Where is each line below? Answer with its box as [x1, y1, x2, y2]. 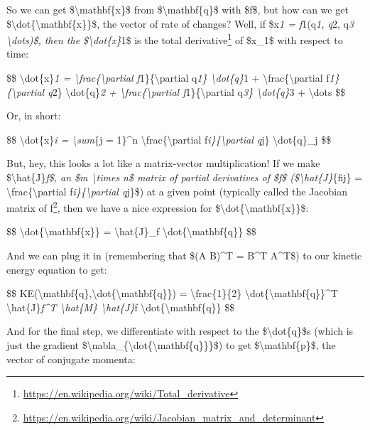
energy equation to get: [6, 262, 107, 276]
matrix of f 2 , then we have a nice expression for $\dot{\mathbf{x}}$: [6, 198, 309, 215]
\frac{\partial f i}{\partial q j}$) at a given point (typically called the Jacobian [6, 183, 347, 198]
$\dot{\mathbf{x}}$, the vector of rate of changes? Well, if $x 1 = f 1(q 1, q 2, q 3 [6, 16, 354, 31]
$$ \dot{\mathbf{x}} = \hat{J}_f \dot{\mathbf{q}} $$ [6, 224, 256, 239]
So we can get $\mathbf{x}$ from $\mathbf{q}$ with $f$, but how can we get [6, 2, 349, 16]
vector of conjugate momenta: [6, 351, 136, 366]
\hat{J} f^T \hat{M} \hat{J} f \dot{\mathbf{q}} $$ [6, 299, 235, 314]
